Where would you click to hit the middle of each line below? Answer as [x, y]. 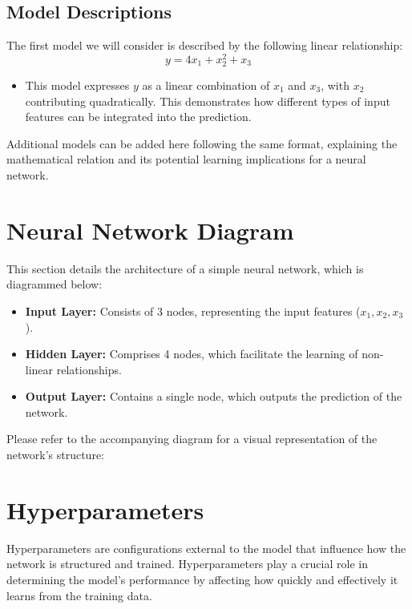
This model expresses [77, 85]
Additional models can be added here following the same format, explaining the [202, 143]
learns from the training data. [79, 595]
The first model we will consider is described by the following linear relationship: [205, 45]
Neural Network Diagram [150, 230]
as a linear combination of [206, 85]
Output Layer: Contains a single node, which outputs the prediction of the [214, 396]
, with [335, 85]
